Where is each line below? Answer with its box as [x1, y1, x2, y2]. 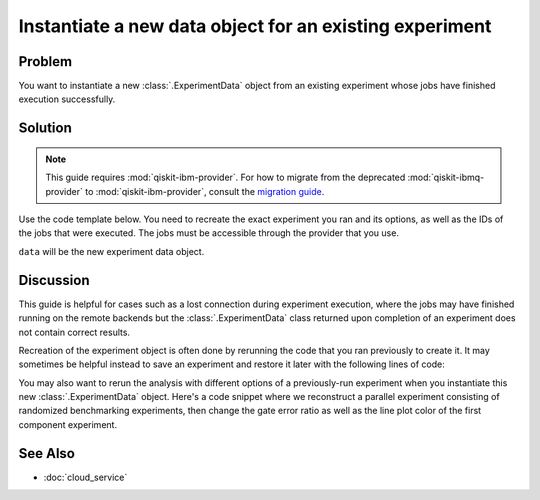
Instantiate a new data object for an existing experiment [18, 15, 492, 37]
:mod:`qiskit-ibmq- [407, 171, 485, 184]
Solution [18, 120, 72, 137]
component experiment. [18, 418, 118, 430]
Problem [18, 53, 73, 70]
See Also [18, 445, 75, 462]
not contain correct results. [18, 326, 130, 338]
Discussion [18, 271, 90, 289]
